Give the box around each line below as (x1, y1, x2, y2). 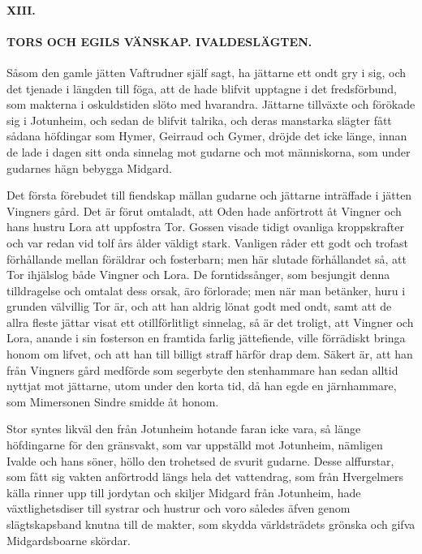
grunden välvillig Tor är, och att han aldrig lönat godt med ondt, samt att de (6, 298, 392, 315)
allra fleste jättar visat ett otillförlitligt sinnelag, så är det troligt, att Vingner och (6, 313, 414, 330)
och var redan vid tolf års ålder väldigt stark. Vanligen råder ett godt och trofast (6, 234, 408, 251)
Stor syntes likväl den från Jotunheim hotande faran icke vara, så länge (6, 420, 361, 437)
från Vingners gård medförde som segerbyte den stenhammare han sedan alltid (6, 361, 398, 378)
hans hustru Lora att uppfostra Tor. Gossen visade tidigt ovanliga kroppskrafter (6, 218, 404, 235)
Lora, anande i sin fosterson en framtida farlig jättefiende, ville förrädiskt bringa (6, 329, 406, 346)
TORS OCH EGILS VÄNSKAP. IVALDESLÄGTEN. (6, 32, 312, 49)
